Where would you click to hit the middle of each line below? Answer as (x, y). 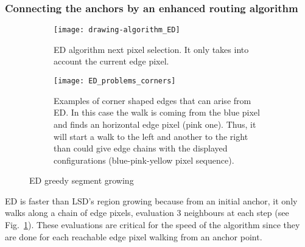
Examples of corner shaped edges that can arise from (152, 100)
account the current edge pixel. (111, 61)
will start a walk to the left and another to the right (151, 136)
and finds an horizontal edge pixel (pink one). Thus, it (155, 124)
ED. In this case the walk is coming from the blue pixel (157, 112)
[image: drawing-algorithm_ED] (117, 30)
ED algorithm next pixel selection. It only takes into (151, 49)
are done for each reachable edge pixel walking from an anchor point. (134, 236)
